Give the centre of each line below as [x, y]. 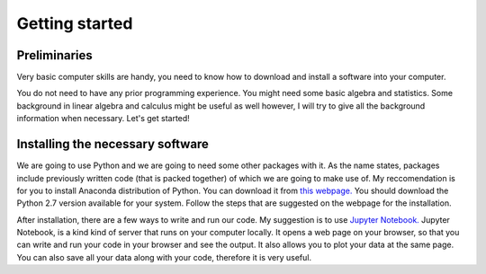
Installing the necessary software [112, 144]
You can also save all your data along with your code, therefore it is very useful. [164, 257]
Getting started [75, 23]
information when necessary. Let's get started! [103, 119]
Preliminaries [55, 55]
